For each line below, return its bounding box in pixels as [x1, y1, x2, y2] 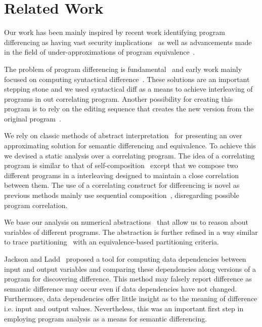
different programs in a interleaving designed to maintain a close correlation [4, 170, 239, 180]
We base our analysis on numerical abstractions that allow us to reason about [4, 217, 248, 227]
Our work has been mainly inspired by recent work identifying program [4, 27, 225, 37]
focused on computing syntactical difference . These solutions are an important [4, 73, 250, 84]
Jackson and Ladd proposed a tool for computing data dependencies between [4, 254, 246, 264]
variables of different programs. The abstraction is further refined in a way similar [4, 226, 258, 237]
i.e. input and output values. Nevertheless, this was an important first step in [4, 303, 244, 313]
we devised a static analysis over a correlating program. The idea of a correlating [4, 150, 255, 160]
